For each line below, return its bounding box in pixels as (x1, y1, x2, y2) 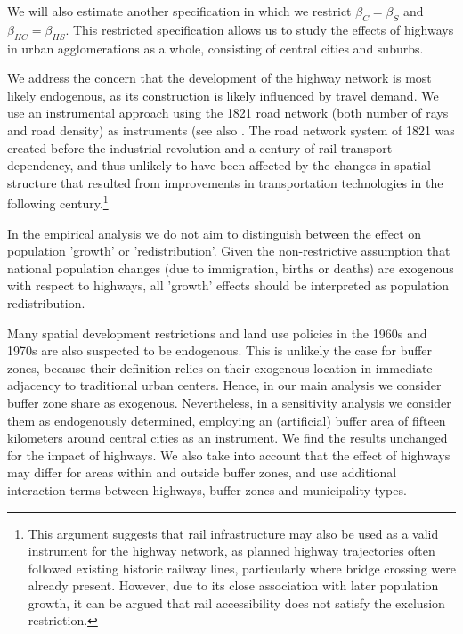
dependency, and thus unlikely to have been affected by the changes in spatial (7, 156, 431, 175)
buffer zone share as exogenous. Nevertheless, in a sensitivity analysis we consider (7, 393, 451, 411)
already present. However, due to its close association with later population (28, 576, 439, 595)
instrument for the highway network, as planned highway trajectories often (28, 541, 435, 560)
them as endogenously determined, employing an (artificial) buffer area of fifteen (7, 410, 446, 429)
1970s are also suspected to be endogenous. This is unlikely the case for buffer (7, 341, 433, 360)
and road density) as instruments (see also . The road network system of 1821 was (7, 120, 455, 139)
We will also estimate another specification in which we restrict (7, 2, 352, 20)
